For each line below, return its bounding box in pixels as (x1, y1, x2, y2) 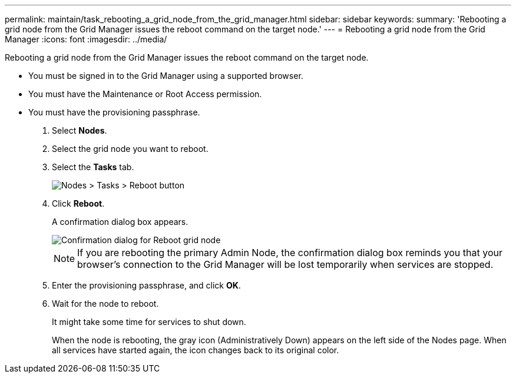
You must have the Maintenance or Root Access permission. (28, 89, 262, 99)
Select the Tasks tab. (52, 162, 134, 172)
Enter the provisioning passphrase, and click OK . (52, 280, 241, 290)
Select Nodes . (52, 125, 107, 135)
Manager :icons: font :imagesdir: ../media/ (5, 34, 167, 44)
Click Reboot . (52, 198, 105, 208)
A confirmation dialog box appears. (52, 217, 188, 227)
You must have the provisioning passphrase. (28, 107, 200, 117)
